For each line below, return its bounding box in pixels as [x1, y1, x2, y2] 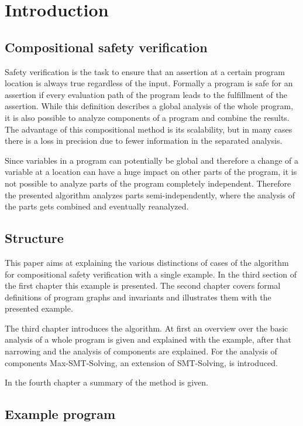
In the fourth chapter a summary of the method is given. [5, 376, 208, 388]
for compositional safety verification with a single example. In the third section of [5, 268, 297, 280]
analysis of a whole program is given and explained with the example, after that [5, 333, 291, 346]
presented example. [5, 302, 73, 315]
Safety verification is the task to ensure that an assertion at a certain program [5, 65, 285, 77]
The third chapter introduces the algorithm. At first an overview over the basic [5, 322, 288, 334]
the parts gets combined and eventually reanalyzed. [5, 200, 189, 212]
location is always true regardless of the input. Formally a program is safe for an [5, 77, 293, 89]
